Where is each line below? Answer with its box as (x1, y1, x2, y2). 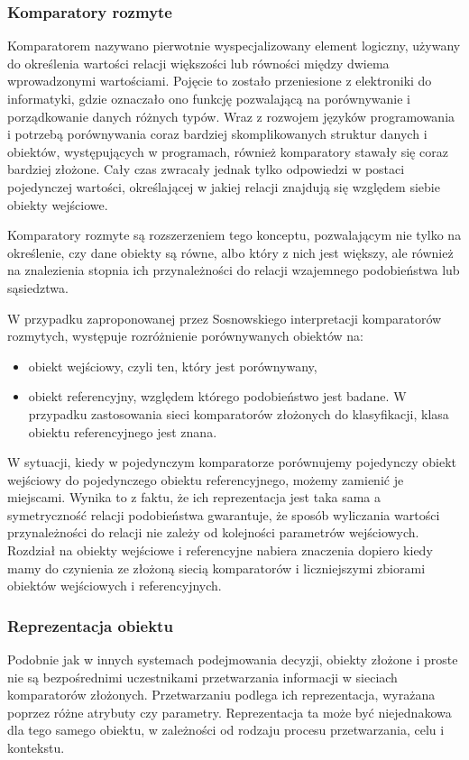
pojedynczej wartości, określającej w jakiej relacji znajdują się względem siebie (7, 177, 440, 196)
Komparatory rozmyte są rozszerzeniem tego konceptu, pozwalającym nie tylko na (7, 225, 462, 244)
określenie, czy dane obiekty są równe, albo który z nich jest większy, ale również (7, 243, 454, 261)
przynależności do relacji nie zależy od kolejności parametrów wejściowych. (7, 523, 419, 542)
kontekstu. (7, 738, 65, 757)
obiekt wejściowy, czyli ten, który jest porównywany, (28, 356, 317, 375)
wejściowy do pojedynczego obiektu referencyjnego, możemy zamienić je (7, 470, 404, 489)
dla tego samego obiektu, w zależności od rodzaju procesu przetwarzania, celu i (7, 720, 445, 739)
